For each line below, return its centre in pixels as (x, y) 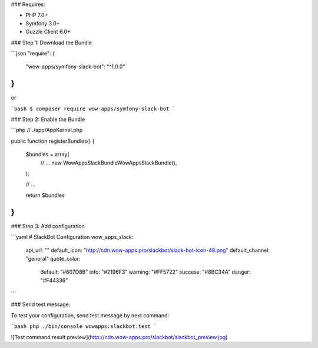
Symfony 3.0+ (43, 23)
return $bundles (45, 195)
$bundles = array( (48, 155)
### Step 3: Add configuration (48, 226)
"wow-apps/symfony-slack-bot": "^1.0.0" (75, 67)
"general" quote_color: (53, 258)
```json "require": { (33, 53)
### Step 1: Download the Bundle (52, 42)
